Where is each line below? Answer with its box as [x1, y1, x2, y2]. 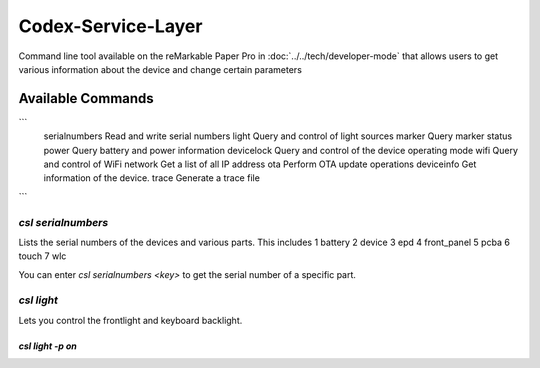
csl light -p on [18, 340, 77, 352]
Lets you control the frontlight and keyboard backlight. [18, 314, 243, 326]
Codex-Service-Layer [18, 15, 203, 37]
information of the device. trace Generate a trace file [43, 172, 260, 184]
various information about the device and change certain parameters [18, 63, 302, 75]
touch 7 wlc [18, 250, 67, 262]
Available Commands [18, 90, 154, 107]
